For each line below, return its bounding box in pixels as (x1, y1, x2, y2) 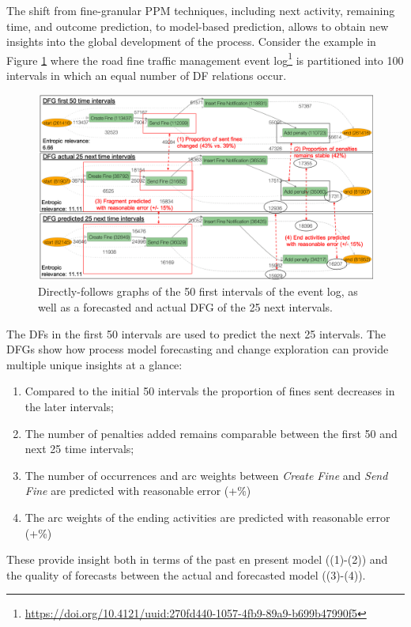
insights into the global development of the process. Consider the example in (6, 33, 376, 50)
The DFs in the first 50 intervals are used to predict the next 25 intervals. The (6, 325, 386, 342)
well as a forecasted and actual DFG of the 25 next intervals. (38, 299, 333, 315)
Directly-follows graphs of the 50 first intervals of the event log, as (38, 283, 358, 300)
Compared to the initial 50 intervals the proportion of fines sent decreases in (25, 383, 395, 399)
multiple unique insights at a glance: (6, 356, 183, 372)
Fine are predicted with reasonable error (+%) (25, 482, 251, 499)
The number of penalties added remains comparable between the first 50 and (25, 425, 398, 441)
